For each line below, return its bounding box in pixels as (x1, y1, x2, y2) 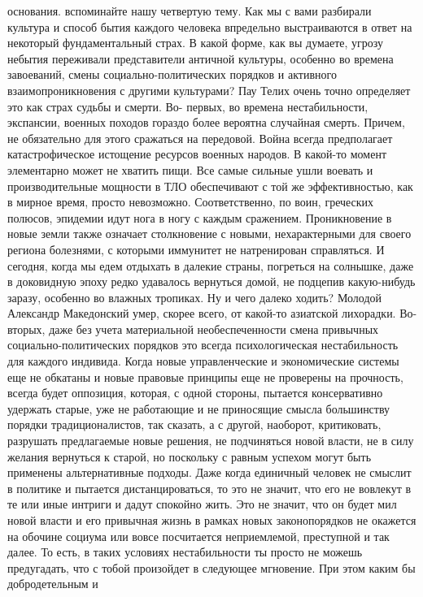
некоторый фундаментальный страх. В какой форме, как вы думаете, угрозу (7, 34, 384, 51)
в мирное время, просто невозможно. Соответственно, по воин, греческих (7, 193, 374, 210)
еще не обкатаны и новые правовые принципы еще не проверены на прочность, (7, 368, 403, 385)
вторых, (7, 320, 46, 337)
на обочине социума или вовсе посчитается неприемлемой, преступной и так (7, 527, 390, 544)
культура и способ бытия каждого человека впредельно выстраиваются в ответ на (7, 18, 412, 35)
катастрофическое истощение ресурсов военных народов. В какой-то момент (7, 145, 387, 162)
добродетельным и (7, 575, 98, 592)
